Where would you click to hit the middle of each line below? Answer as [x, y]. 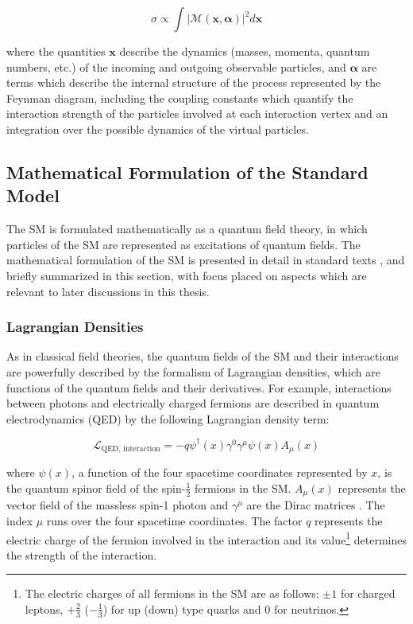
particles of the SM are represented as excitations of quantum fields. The [183, 244]
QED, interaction [131, 449]
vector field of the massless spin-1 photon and [118, 505]
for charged [368, 593]
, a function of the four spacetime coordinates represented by [220, 472]
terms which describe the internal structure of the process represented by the [194, 82]
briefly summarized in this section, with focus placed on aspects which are [187, 275]
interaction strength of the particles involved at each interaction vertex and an [197, 113]
